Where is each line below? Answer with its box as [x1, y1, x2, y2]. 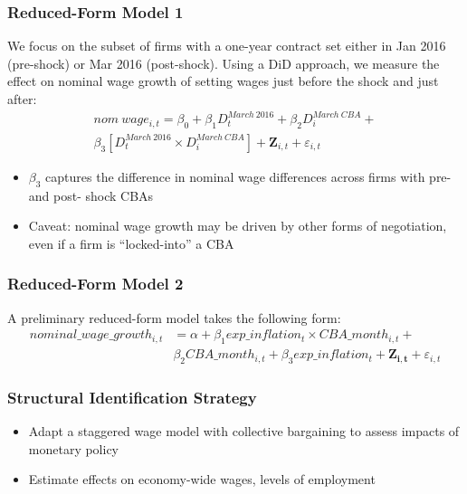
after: [7, 90, 37, 108]
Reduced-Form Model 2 [7, 272, 184, 295]
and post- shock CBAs [28, 185, 154, 204]
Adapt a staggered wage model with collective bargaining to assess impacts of [28, 422, 460, 441]
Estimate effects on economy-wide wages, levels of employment [28, 470, 376, 489]
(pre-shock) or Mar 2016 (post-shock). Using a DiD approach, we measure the [7, 53, 440, 72]
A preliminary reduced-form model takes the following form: [7, 308, 341, 327]
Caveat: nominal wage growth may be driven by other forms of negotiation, [28, 216, 447, 235]
